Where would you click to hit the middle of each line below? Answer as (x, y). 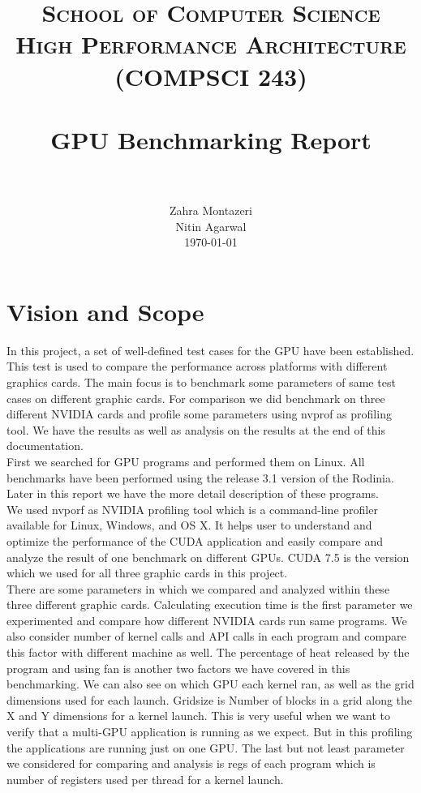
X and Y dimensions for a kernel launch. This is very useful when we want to (198, 716)
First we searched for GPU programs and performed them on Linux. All (186, 461)
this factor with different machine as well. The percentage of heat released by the (208, 652)
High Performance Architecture (211, 44)
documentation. (45, 446)
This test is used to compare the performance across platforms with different (197, 366)
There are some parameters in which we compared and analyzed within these (198, 588)
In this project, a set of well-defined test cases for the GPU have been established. (210, 350)
